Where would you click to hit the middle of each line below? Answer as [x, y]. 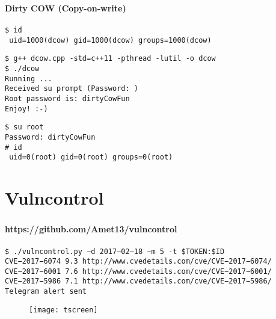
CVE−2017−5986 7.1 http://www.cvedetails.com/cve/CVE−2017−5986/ [138, 281]
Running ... [29, 79]
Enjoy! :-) [26, 109]
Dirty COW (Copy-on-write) [66, 8]
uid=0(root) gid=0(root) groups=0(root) [91, 157]
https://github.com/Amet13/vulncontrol [91, 229]
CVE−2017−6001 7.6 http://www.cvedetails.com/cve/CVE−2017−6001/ [138, 271]
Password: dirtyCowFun [50, 138]
